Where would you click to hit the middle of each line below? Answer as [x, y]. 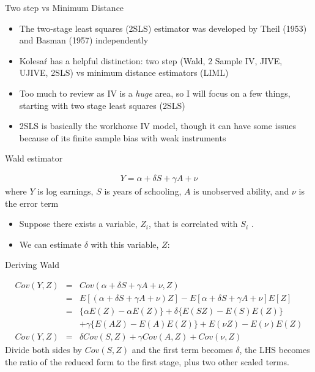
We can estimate [50, 244]
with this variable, [125, 244]
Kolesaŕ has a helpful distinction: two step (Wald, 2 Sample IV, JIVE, [151, 60]
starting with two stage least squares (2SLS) [102, 105]
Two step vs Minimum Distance [65, 7]
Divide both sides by [43, 350]
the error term [32, 203]
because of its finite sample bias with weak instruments [123, 137]
